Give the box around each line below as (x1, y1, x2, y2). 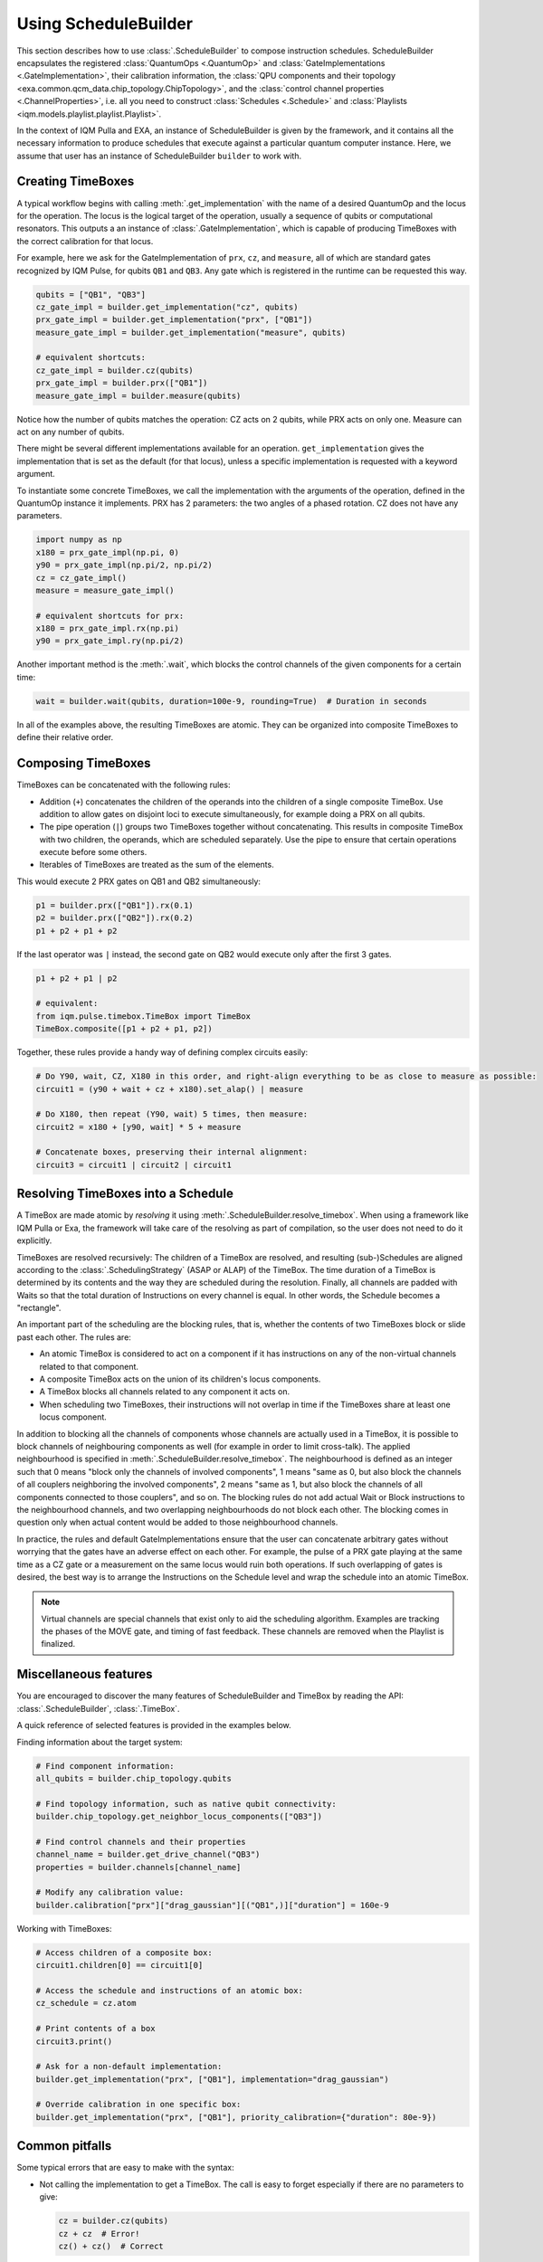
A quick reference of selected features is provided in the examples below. (16, 1720, 291, 1731)
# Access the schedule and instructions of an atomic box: (35, 1985, 303, 1995)
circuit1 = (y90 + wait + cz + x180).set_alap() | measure (35, 1084, 303, 1094)
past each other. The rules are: (16, 1331, 131, 1343)
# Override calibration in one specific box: (35, 2099, 242, 2110)
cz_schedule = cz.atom (35, 1998, 137, 2009)
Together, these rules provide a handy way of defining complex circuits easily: (16, 1047, 309, 1058)
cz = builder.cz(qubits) (58, 2216, 169, 2226)
